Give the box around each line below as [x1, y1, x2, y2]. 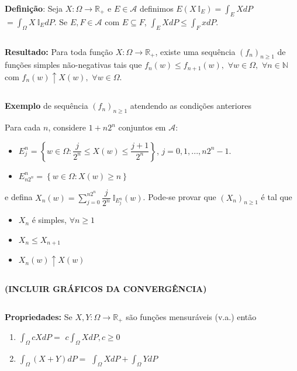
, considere [48, 121, 87, 133]
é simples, [32, 214, 67, 226]
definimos [140, 2, 174, 14]
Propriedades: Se [5, 310, 72, 322]
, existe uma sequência [155, 45, 236, 57]
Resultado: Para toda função [5, 45, 113, 57]
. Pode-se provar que [143, 191, 216, 203]
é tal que [261, 191, 292, 203]
